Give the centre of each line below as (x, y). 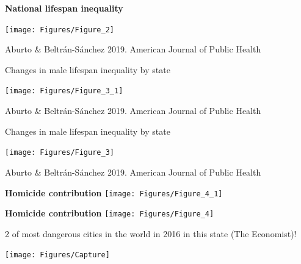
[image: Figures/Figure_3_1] (64, 91)
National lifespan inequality (64, 8)
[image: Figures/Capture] (57, 255)
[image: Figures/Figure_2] (60, 30)
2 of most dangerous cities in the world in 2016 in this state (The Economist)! (151, 233)
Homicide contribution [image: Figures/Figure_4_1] (114, 192)
